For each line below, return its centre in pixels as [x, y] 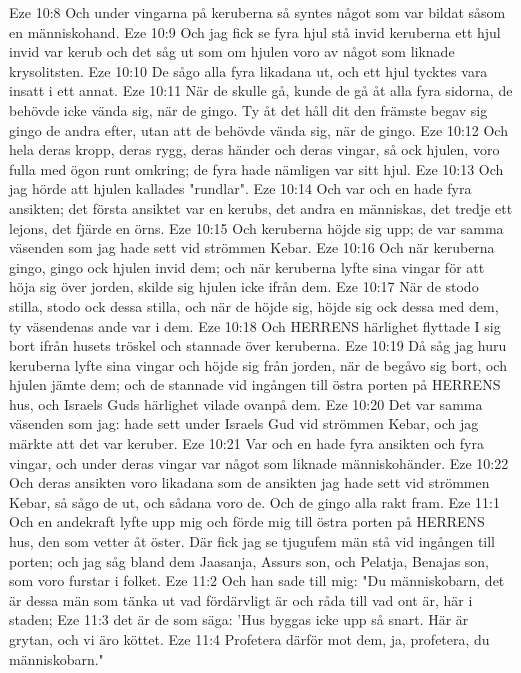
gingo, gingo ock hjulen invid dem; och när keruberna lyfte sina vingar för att [247, 266]
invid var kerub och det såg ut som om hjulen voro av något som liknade [232, 51]
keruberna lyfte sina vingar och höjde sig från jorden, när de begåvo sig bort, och [258, 364]
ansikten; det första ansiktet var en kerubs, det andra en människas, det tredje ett [261, 207]
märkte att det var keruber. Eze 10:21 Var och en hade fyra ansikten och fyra [246, 443]
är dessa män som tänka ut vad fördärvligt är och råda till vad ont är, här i [241, 599]
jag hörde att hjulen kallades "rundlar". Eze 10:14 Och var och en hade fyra [240, 188]
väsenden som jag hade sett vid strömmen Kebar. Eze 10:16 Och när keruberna [252, 247]
